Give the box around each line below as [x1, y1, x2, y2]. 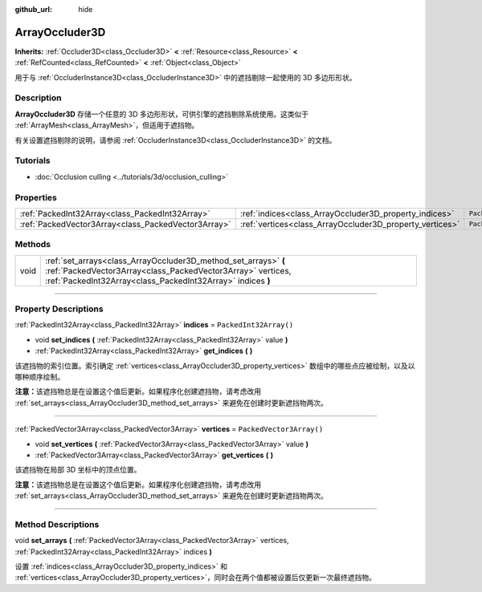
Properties [14, 192, 58, 203]
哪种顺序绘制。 [14, 371, 64, 381]
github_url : [14, 5, 52, 14]
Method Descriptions [14, 518, 100, 529]
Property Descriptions [14, 303, 104, 314]
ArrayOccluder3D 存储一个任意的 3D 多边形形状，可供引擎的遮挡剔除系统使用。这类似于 [14, 109, 309, 119]
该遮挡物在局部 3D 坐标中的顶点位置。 [14, 465, 141, 475]
